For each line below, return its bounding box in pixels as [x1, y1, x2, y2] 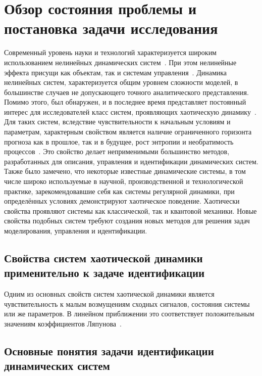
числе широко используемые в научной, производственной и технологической [4, 176, 243, 186]
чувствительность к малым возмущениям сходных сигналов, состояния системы [4, 298, 250, 309]
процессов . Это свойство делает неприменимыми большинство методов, [4, 146, 230, 157]
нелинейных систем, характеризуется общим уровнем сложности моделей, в [4, 77, 238, 87]
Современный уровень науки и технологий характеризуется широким [4, 47, 217, 58]
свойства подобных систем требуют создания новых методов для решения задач [4, 215, 250, 226]
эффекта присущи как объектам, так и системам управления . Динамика [4, 67, 227, 77]
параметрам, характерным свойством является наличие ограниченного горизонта [4, 126, 252, 137]
